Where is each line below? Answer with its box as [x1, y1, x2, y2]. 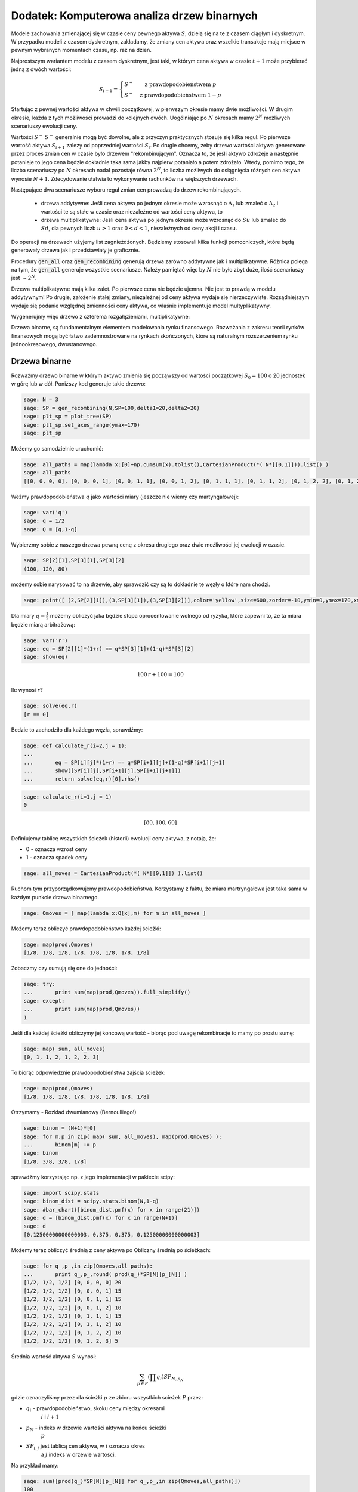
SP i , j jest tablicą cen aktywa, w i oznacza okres [26, 1442, 146, 1451]
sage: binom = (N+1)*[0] [23, 1125, 97, 1132]
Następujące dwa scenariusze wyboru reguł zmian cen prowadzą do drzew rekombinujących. [11, 186, 242, 193]
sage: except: [23, 997, 65, 1004]
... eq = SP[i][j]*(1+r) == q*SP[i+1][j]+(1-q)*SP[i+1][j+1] [23, 759, 226, 766]
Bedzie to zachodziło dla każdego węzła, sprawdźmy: [11, 726, 143, 733]
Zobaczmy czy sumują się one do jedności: [11, 964, 118, 972]
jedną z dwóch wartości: [11, 66, 72, 73]
